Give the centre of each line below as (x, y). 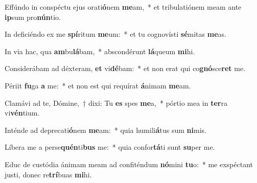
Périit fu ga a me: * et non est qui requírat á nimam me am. (98, 85)
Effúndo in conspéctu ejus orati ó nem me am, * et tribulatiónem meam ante (123, 7)
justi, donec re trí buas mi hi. (48, 174)
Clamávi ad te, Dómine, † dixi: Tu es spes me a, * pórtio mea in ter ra (116, 102)
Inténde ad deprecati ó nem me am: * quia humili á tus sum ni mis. (106, 130)
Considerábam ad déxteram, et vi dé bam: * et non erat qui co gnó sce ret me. (125, 68)
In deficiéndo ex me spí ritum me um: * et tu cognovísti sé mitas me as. (115, 34)
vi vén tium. (22, 113)
